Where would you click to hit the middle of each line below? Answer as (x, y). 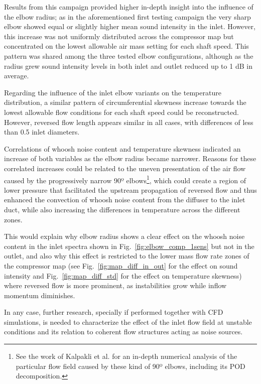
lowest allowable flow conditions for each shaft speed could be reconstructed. (121, 112)
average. (17, 76)
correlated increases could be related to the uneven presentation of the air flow (125, 168)
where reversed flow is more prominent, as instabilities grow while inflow (115, 285)
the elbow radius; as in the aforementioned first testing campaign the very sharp (127, 16)
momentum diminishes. (40, 295)
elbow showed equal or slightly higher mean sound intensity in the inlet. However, (130, 26)
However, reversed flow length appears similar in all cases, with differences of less (129, 122)
